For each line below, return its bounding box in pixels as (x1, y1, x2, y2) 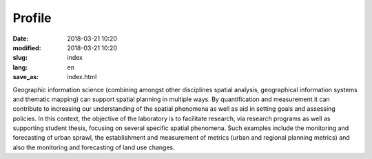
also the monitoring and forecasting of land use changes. (12, 143, 175, 151)
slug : (12, 54, 28, 62)
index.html (67, 73, 97, 81)
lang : (12, 63, 28, 72)
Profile (12, 10, 52, 25)
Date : (12, 34, 29, 43)
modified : (12, 43, 41, 52)
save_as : (12, 73, 39, 81)
